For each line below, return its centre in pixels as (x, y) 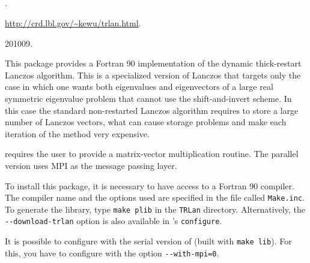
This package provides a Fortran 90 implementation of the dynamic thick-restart (153, 63)
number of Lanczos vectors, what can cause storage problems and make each (146, 122)
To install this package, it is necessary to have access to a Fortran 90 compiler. (150, 185)
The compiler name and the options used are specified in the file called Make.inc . (155, 197)
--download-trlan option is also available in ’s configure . (114, 221)
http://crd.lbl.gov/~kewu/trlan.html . (73, 22)
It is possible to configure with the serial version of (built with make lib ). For (148, 241)
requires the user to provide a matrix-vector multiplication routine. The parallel (152, 154)
